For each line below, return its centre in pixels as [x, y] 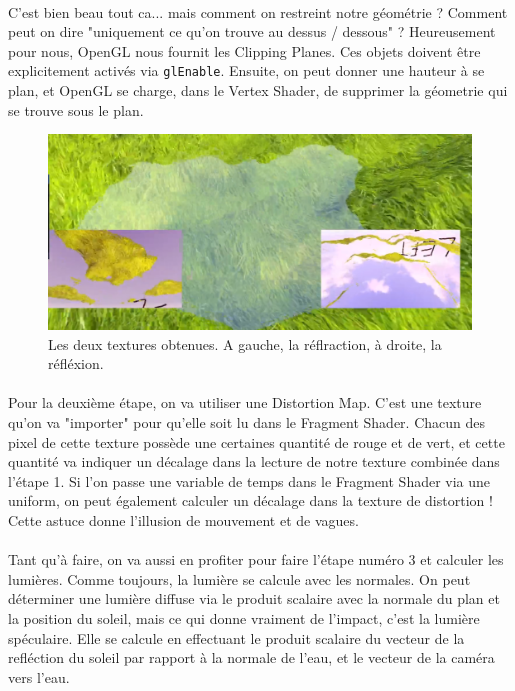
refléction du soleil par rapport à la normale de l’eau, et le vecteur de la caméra [251, 657]
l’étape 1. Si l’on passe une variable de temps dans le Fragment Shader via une [249, 480]
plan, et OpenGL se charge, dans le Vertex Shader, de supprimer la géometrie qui [258, 90]
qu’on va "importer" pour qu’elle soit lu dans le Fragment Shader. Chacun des [247, 422]
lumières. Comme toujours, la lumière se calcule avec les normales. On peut [239, 578]
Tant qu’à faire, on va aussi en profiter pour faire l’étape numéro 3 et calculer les [256, 559]
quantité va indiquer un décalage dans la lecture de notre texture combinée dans [254, 461]
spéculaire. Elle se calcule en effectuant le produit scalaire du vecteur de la [236, 637]
